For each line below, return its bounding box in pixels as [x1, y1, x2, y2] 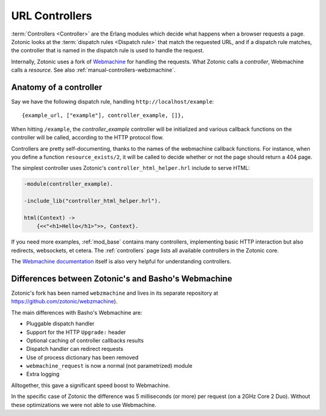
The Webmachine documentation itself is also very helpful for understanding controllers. [11, 258, 232, 265]
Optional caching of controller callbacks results [26, 336, 144, 344]
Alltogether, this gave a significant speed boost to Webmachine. [11, 382, 170, 389]
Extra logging [26, 371, 60, 378]
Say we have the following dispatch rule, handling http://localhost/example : [11, 98, 214, 106]
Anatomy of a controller [11, 82, 103, 92]
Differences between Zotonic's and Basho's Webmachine [11, 273, 232, 283]
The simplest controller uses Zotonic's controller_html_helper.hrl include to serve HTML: [11, 165, 251, 172]
